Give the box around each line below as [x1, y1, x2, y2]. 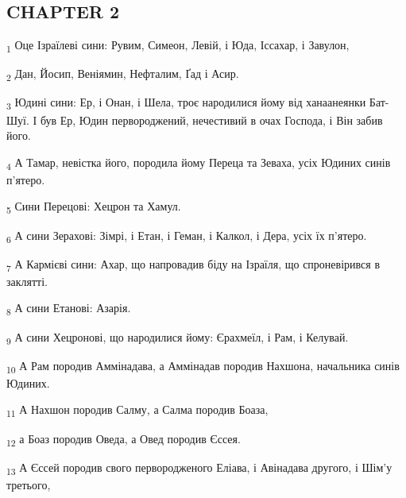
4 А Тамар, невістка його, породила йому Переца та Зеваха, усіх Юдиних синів [6, 153, 391, 172]
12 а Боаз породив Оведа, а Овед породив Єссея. [6, 430, 241, 449]
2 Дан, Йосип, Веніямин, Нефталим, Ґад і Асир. [6, 65, 239, 84]
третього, [6, 476, 51, 492]
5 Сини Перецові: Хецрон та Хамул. [6, 198, 181, 217]
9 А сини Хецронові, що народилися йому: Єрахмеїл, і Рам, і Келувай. [6, 328, 349, 347]
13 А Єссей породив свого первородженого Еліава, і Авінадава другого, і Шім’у [6, 458, 392, 477]
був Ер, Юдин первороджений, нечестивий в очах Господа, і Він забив [40, 111, 383, 128]
